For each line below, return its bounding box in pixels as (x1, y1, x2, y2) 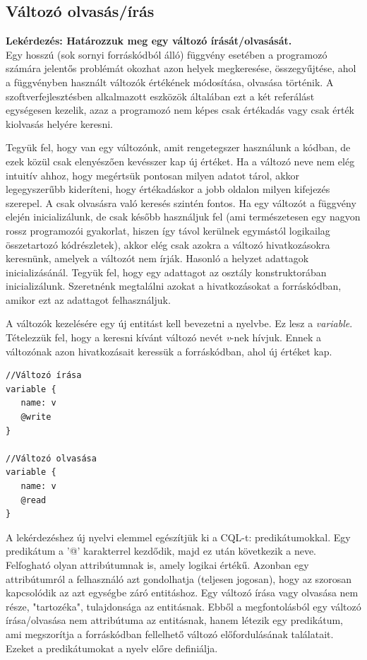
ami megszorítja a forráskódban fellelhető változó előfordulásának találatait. (6, 626, 334, 641)
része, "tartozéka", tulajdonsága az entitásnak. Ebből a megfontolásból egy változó (6, 599, 361, 613)
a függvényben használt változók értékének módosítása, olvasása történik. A (6, 74, 334, 89)
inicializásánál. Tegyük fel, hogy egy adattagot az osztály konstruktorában (6, 264, 327, 279)
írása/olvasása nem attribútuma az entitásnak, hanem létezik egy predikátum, (6, 613, 343, 627)
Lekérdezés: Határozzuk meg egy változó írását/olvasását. (6, 33, 292, 48)
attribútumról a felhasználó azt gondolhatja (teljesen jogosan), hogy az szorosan (6, 571, 352, 586)
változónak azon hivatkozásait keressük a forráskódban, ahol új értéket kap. (6, 343, 332, 358)
